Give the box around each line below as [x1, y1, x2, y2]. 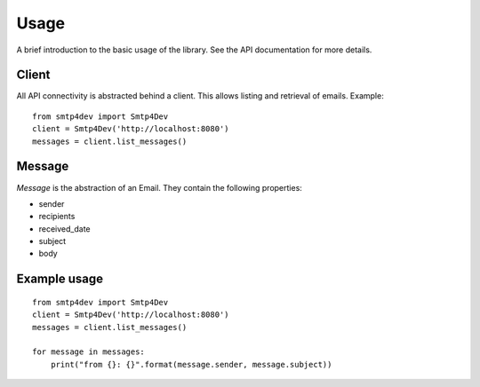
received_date [38, 223, 91, 234]
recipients [38, 211, 76, 222]
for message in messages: [32, 347, 146, 357]
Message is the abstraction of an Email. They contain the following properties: [16, 182, 302, 193]
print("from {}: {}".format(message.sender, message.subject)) [50, 359, 332, 369]
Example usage [16, 272, 104, 287]
